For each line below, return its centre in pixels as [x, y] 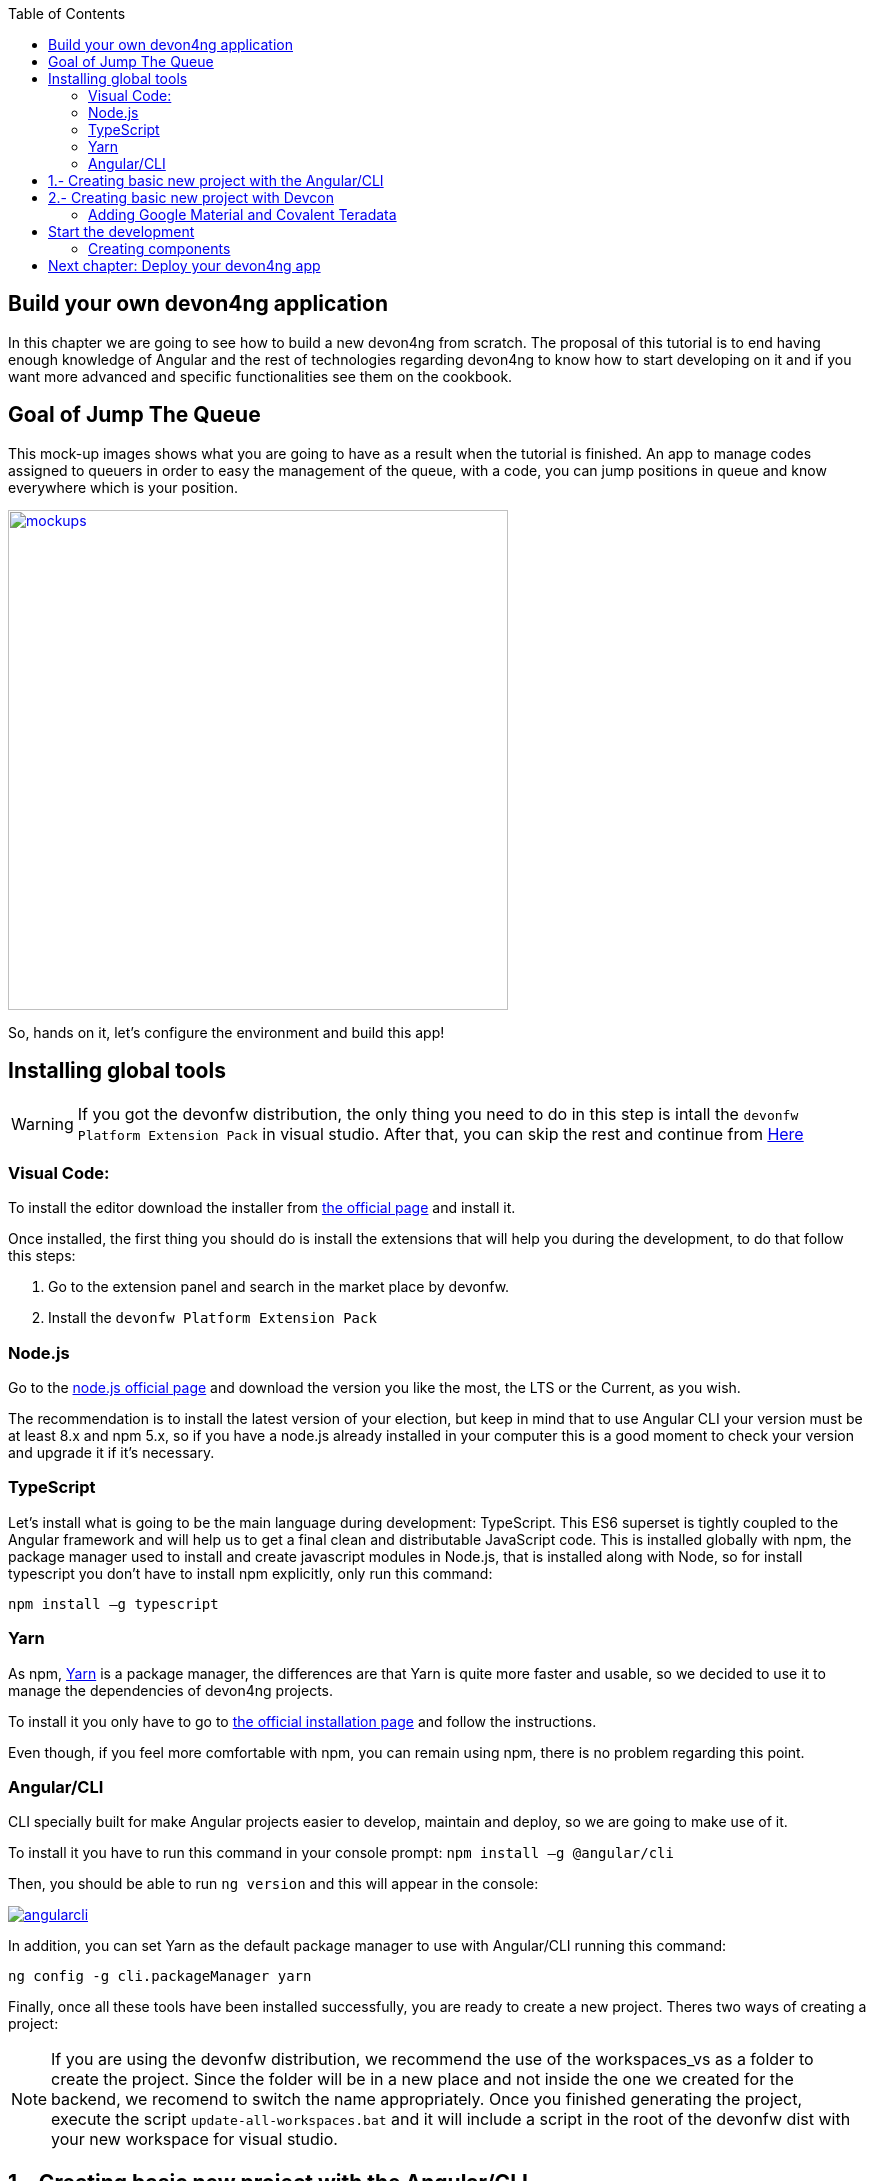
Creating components [159, 248]
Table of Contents [67, 13]
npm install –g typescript [113, 1603]
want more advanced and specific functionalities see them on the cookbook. [260, 376]
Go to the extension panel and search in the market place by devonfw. [279, 1287]
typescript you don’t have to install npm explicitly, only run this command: [250, 1573]
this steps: [42, 1256]
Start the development [121, 231]
